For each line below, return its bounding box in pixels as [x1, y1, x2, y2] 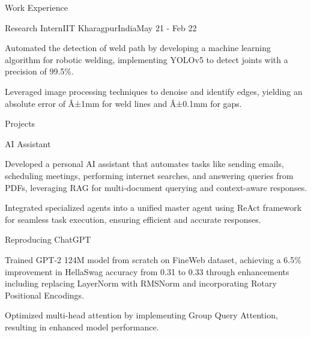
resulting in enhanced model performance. [5, 320, 159, 333]
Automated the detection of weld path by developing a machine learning [5, 41, 271, 54]
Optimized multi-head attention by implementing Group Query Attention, [5, 309, 278, 321]
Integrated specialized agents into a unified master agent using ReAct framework [5, 201, 302, 214]
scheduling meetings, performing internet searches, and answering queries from [5, 169, 294, 181]
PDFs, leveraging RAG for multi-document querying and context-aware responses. [5, 181, 307, 193]
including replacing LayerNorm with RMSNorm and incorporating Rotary [5, 277, 277, 290]
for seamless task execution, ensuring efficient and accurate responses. [5, 213, 261, 225]
